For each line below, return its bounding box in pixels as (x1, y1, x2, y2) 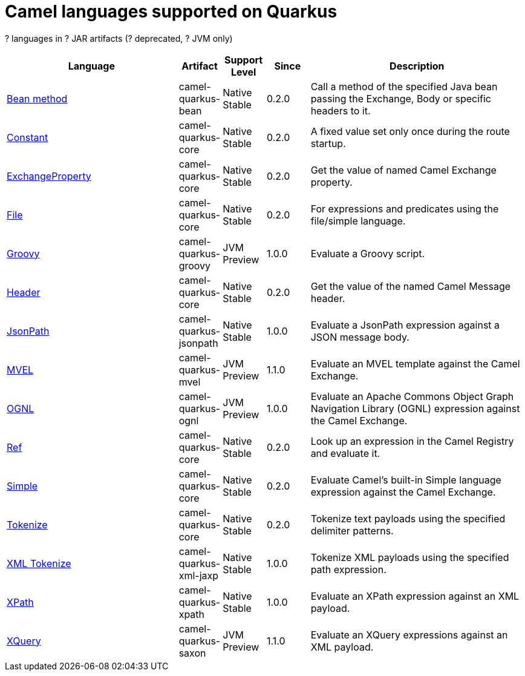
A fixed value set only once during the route (310, 125, 510, 137)
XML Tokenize (7, 557, 71, 569)
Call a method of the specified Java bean (310, 80, 498, 93)
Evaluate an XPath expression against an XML (310, 589, 520, 602)
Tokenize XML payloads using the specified (310, 551, 509, 563)
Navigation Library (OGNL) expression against (310, 402, 520, 415)
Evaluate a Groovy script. (310, 247, 425, 260)
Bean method (7, 92, 68, 105)
